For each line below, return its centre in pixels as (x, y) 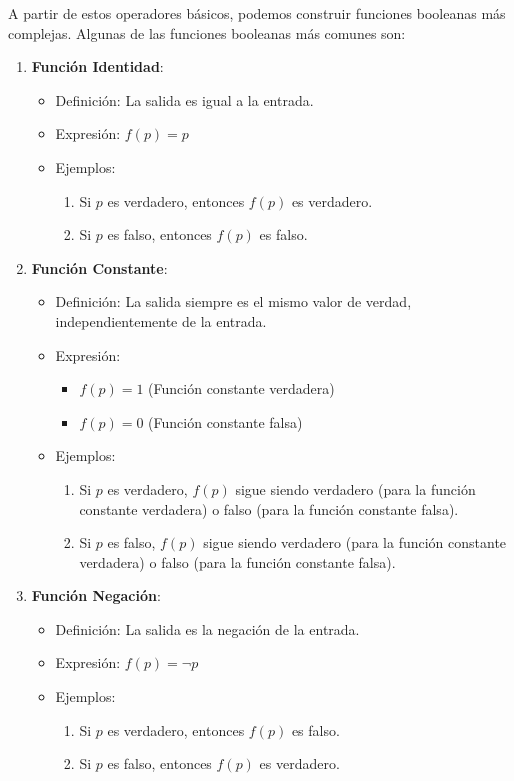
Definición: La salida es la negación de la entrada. (207, 628)
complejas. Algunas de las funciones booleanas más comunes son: (207, 32)
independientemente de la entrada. (161, 320)
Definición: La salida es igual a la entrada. (184, 99)
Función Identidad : (97, 66)
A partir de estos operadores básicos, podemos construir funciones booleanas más (257, 13)
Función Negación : (96, 595)
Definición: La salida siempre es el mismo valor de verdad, (233, 301)
